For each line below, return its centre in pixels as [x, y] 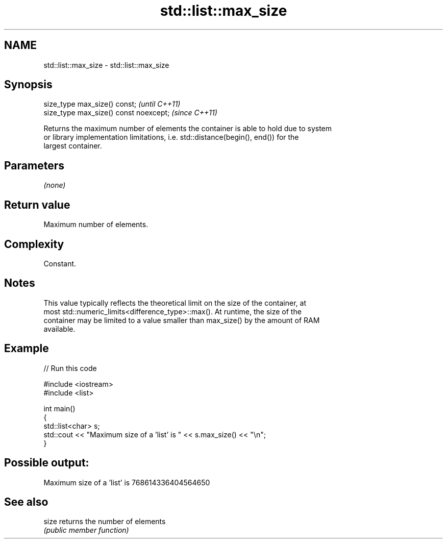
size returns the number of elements [105, 522]
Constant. [60, 263]
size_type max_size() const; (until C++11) [112, 104]
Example [27, 349]
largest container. [73, 146]
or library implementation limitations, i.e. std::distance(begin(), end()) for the [171, 137]
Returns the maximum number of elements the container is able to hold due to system [188, 129]
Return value [37, 205]
